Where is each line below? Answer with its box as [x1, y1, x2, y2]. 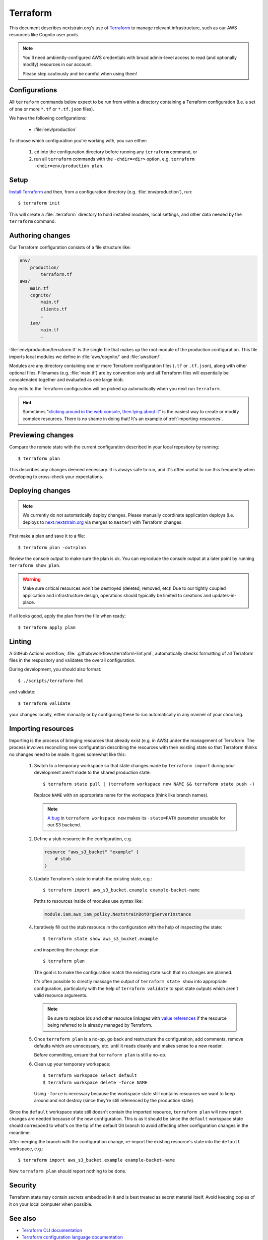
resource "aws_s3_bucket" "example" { [44, 849, 139, 855]
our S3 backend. [47, 822, 81, 828]
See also [9, 1214, 37, 1223]
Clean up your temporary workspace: [34, 1061, 111, 1067]
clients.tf [40, 306, 67, 312]
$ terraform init [18, 200, 60, 206]
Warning [22, 576, 41, 582]
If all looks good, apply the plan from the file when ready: [9, 613, 126, 619]
